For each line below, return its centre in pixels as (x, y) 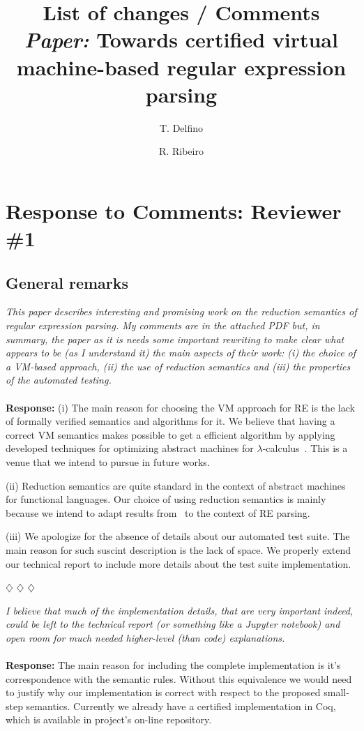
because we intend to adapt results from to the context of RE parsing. (158, 512)
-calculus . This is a (305, 448)
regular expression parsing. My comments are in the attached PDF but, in (163, 325)
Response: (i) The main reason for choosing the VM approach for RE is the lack (180, 407)
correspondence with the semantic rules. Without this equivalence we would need (179, 678)
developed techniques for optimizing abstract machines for (130, 448)
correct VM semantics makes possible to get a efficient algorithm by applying (170, 434)
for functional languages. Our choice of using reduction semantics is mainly (166, 499)
